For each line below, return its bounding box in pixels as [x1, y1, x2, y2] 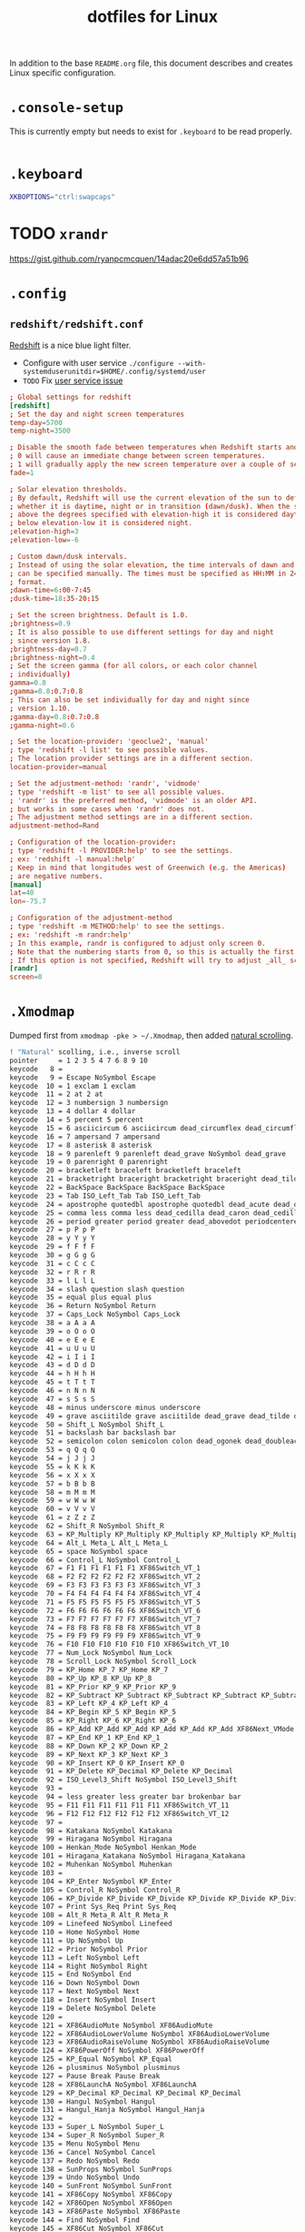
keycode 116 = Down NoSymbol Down [9, 1978, 141, 1988]
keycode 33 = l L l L [9, 1276, 95, 1285]
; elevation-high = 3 [9, 527, 79, 536]
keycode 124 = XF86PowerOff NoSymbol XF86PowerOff [9, 2046, 205, 2055]
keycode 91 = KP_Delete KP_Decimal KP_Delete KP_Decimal [9, 1767, 233, 1776]
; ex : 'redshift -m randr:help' [9, 930, 132, 939]
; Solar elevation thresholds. [9, 484, 128, 493]
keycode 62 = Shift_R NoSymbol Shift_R [9, 1522, 165, 1531]
